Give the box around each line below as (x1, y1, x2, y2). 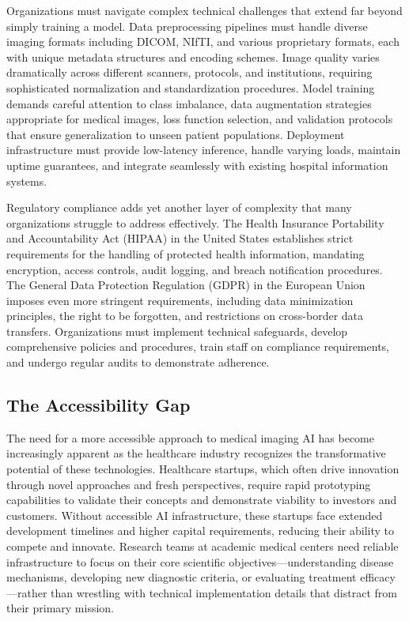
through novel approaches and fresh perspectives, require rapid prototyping (6, 476, 371, 492)
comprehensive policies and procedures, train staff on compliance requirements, (6, 338, 389, 355)
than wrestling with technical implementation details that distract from (51, 584, 397, 600)
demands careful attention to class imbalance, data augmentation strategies (6, 95, 372, 111)
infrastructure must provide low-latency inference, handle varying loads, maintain (6, 141, 401, 158)
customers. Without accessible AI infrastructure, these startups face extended (6, 506, 383, 523)
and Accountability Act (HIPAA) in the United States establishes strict (6, 230, 354, 247)
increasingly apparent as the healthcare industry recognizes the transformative (6, 445, 386, 461)
